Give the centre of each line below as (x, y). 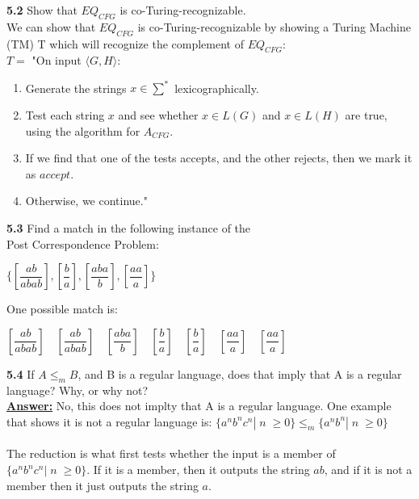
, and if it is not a (368, 469)
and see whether (158, 115)
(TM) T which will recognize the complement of (125, 43)
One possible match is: (62, 309)
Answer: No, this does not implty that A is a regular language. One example (199, 406)
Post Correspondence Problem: (83, 243)
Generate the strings (76, 88)
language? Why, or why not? (78, 390)
